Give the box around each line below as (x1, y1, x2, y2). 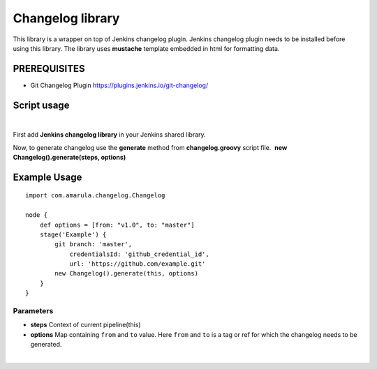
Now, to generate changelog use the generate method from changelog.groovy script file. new (13, 143, 288, 151)
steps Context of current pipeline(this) (30, 321, 141, 329)
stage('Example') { (39, 230, 107, 239)
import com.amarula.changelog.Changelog (25, 192, 165, 199)
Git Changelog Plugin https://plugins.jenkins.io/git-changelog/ (30, 81, 209, 89)
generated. (30, 340, 62, 349)
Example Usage (13, 171, 82, 183)
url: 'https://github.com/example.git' (69, 260, 206, 268)
